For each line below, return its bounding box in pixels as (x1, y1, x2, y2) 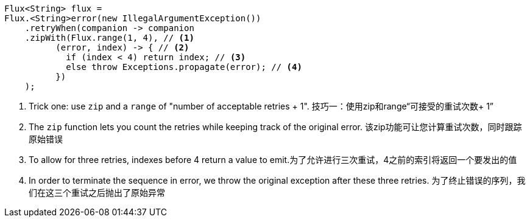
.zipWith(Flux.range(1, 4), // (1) (24, 33, 194, 43)
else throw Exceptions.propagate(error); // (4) (66, 62, 302, 72)
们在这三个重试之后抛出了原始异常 (29, 187, 165, 198)
